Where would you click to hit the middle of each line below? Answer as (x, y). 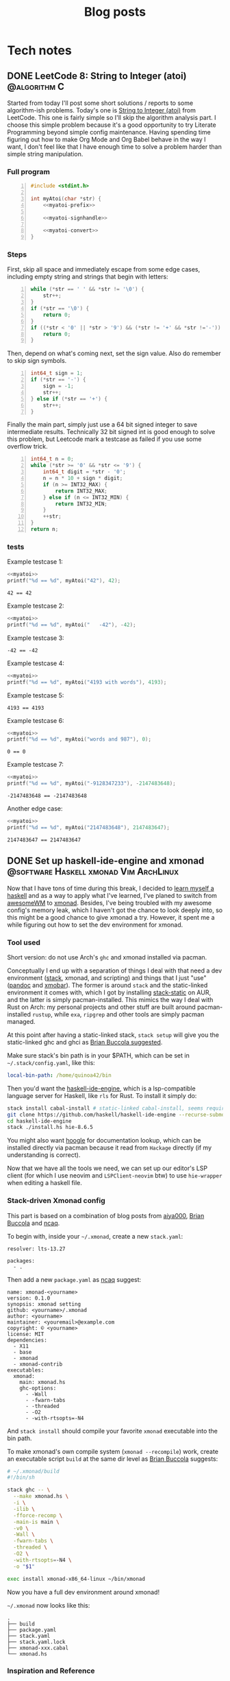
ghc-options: (38, 1388)
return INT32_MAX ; (81, 491)
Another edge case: (35, 809)
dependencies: (27, 1340)
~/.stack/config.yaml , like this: (51, 1062)
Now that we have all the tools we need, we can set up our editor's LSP (107, 1168)
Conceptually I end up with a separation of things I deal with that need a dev (115, 970)
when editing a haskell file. (44, 1183)
